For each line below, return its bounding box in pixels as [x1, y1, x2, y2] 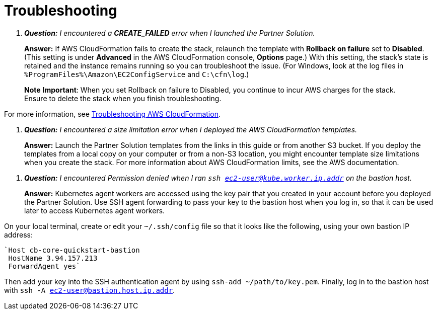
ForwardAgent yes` [8, 262, 81, 270]
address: [4, 230, 33, 239]
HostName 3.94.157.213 [8, 254, 98, 262]
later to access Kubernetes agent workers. [24, 206, 165, 215]
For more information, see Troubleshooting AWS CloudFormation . [4, 109, 221, 118]
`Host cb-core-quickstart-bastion [4, 246, 140, 254]
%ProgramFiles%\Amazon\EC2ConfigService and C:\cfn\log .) [24, 69, 249, 78]
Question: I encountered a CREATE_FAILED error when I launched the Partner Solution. [24, 28, 315, 37]
